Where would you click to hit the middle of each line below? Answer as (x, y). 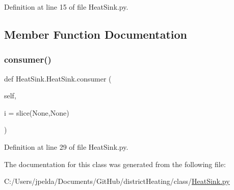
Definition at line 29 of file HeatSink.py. (66, 146)
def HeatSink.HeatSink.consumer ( (58, 78)
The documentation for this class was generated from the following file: (115, 164)
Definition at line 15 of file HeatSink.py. (66, 7)
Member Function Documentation (96, 34)
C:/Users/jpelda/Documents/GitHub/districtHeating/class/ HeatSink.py (117, 181)
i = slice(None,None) (37, 112)
